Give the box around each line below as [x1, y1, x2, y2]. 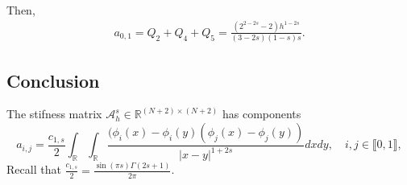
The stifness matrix [6, 105, 102, 122]
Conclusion [6, 68, 100, 92]
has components [222, 105, 301, 122]
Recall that [6, 161, 61, 178]
